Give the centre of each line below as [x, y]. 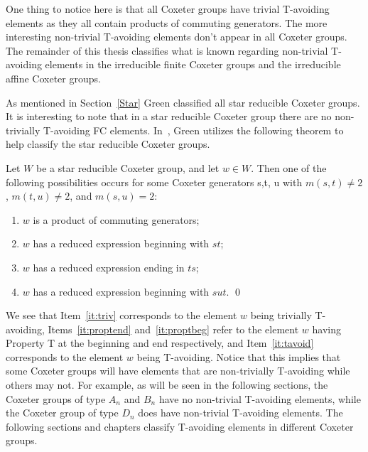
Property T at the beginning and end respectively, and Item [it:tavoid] [160, 343]
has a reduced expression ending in [109, 267]
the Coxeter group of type [62, 413]
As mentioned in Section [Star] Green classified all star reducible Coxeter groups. [183, 102]
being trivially [281, 315]
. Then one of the [289, 167]
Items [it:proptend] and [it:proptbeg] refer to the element [173, 329]
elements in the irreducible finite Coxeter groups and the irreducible [193, 64]
